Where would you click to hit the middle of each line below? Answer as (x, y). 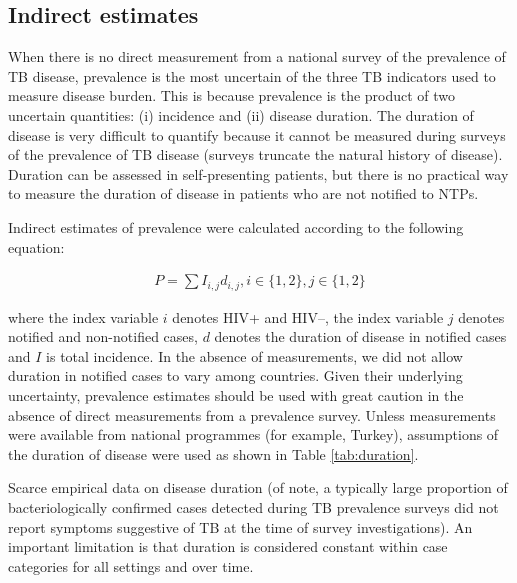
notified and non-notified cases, (103, 336)
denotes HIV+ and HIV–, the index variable (308, 316)
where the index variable (83, 316)
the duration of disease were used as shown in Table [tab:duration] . (213, 453)
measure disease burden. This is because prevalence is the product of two (232, 95)
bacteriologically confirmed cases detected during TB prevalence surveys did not (253, 506)
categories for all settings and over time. (131, 565)
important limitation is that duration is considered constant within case (228, 546)
